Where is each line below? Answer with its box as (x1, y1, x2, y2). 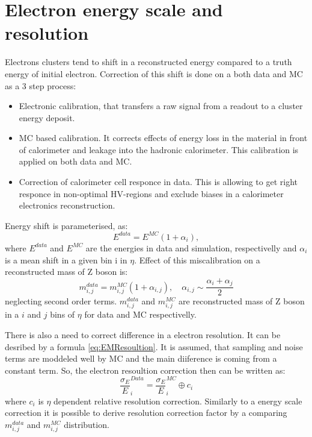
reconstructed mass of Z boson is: (5, 265, 128, 278)
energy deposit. (19, 111, 75, 124)
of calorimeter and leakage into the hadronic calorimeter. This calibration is (19, 143, 299, 156)
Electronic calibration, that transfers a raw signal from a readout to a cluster (19, 99, 303, 112)
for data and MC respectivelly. (84, 308, 197, 321)
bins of (50, 308, 75, 321)
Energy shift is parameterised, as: (5, 219, 128, 231)
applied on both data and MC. (19, 155, 132, 168)
